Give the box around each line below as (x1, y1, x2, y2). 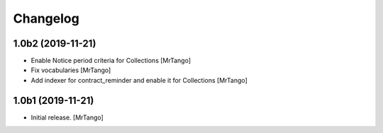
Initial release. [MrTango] (30, 113, 104, 122)
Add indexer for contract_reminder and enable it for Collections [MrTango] (30, 76, 248, 84)
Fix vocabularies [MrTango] (30, 66, 111, 74)
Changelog (13, 11, 79, 26)
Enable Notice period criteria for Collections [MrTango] (30, 57, 191, 65)
